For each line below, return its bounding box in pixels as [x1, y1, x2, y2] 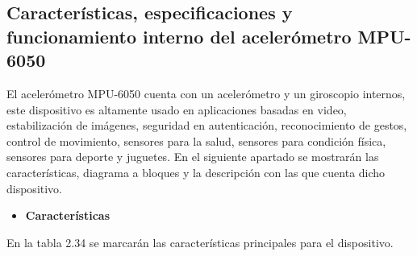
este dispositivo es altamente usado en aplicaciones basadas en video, [6, 101, 347, 118]
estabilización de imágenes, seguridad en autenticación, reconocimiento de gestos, [6, 117, 407, 134]
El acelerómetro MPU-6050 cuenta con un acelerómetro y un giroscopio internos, [6, 85, 406, 101]
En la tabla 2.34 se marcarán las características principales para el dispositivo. [6, 233, 394, 250]
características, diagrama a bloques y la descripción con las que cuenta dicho [6, 163, 386, 180]
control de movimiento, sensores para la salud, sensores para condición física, [6, 132, 386, 149]
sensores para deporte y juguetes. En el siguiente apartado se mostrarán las [6, 148, 379, 165]
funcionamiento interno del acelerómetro [6, 23, 352, 48]
